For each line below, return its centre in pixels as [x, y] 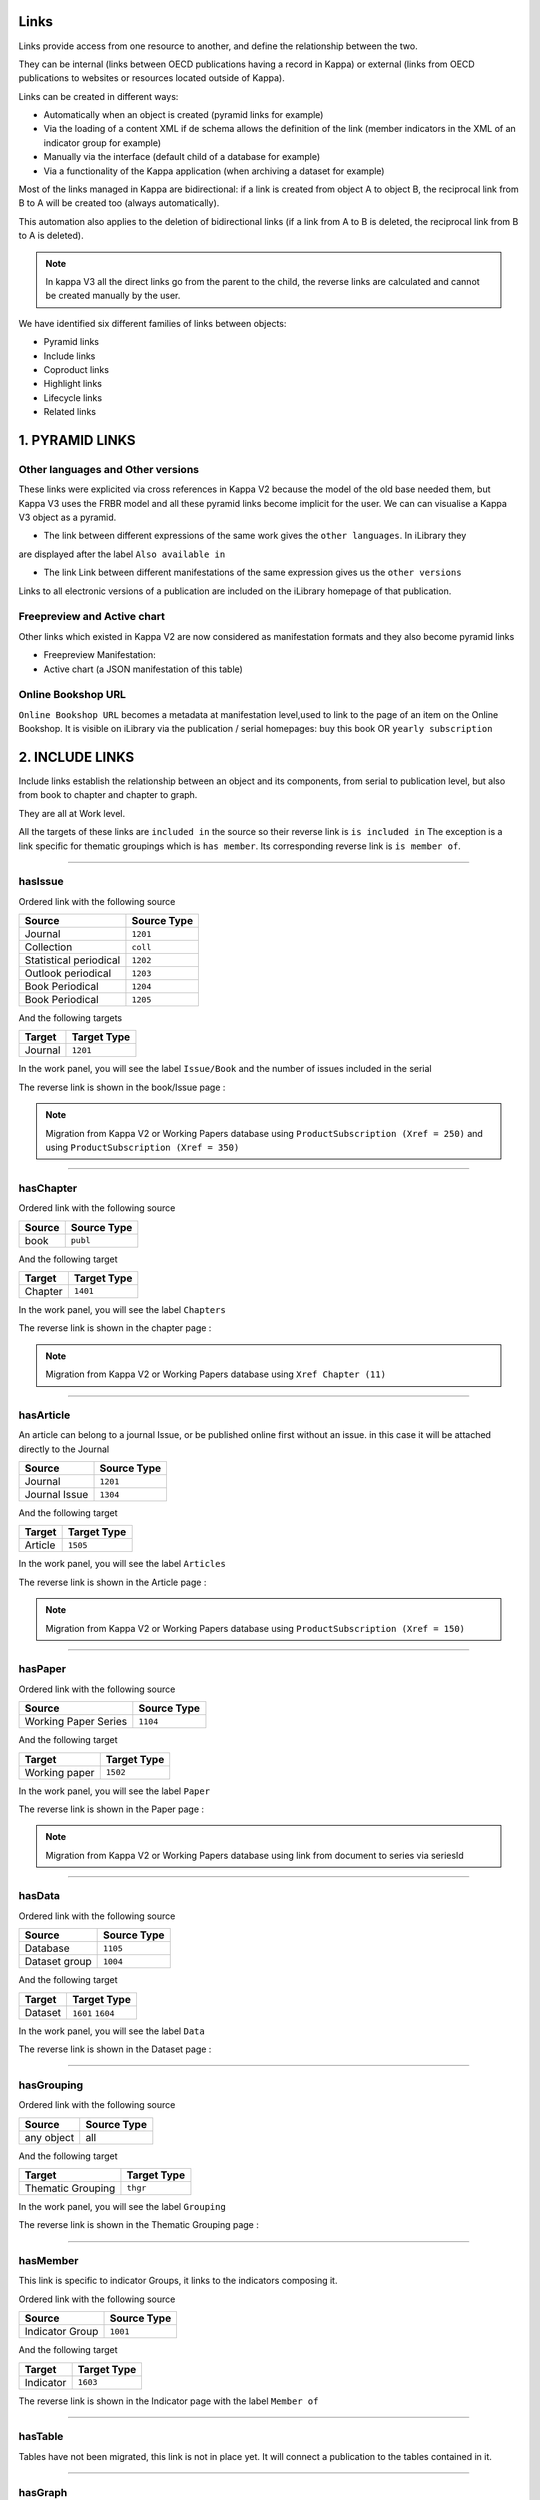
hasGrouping [51, 2085]
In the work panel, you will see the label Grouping [122, 2206]
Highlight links [72, 384]
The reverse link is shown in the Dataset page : [115, 2049]
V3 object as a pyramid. [67, 517]
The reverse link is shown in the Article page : [112, 1582]
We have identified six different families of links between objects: [152, 323]
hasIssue [41, 882]
